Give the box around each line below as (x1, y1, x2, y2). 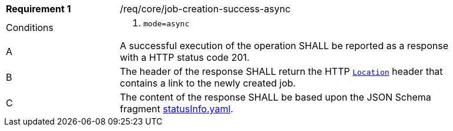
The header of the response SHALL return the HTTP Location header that (120, 65, 443, 77)
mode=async (143, 19, 190, 28)
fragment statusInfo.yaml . (120, 103, 233, 115)
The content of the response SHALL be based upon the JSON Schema (120, 91, 431, 103)
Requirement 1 (6, 3, 71, 15)
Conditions (6, 21, 54, 33)
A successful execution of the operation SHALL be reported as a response (120, 40, 448, 51)
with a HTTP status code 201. (120, 51, 250, 63)
